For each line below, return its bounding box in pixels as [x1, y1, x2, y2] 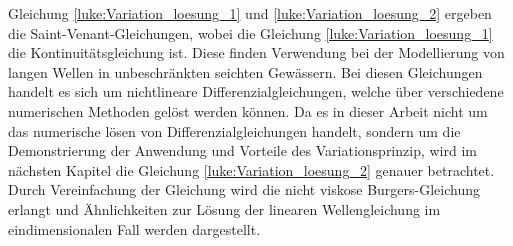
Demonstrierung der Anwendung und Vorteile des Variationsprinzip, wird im [8, 140, 477, 161]
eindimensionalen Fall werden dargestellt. [8, 218, 261, 239]
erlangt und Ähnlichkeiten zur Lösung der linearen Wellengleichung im [8, 198, 441, 219]
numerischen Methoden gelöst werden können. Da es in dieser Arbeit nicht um [8, 100, 488, 121]
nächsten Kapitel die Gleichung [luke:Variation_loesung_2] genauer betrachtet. [8, 159, 495, 180]
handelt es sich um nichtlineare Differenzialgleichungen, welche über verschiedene [8, 81, 504, 102]
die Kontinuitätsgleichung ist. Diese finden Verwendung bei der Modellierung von [8, 42, 505, 63]
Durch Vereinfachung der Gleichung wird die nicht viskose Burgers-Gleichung [8, 179, 481, 200]
